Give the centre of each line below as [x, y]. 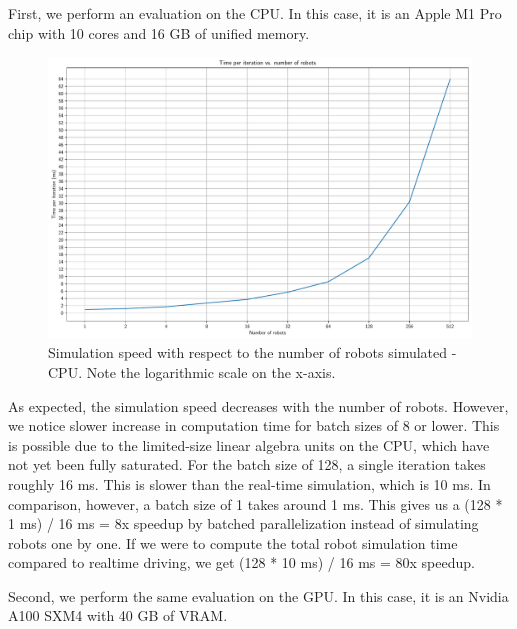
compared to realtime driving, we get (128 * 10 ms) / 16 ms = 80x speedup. [241, 562]
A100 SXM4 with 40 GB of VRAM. [118, 615]
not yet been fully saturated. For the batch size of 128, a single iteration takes [247, 464]
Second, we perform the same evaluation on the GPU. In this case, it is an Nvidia [258, 595]
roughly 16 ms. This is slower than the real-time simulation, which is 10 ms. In [249, 483]
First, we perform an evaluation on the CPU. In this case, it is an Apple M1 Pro [255, 13]
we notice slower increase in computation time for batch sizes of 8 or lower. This [254, 425]
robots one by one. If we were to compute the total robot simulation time [233, 542]
